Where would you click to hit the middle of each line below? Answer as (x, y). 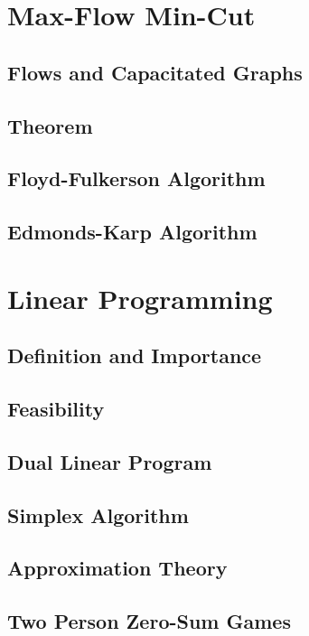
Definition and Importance (135, 355)
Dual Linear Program (110, 461)
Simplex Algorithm (98, 514)
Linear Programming (140, 298)
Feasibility (56, 409)
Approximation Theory (117, 568)
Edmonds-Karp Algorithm (132, 232)
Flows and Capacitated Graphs (155, 72)
